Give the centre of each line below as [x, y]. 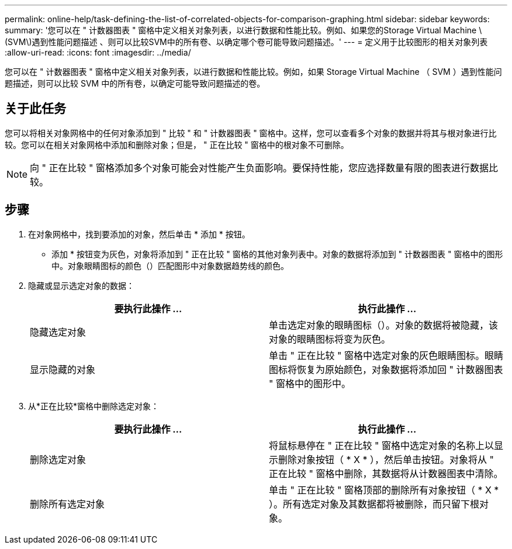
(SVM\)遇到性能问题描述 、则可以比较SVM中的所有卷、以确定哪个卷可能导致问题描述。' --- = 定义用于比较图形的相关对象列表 [246, 42]
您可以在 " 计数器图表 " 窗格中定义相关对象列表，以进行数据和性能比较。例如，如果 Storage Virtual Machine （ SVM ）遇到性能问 [253, 72]
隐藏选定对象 [58, 332]
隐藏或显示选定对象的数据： [81, 285]
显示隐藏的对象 [63, 369]
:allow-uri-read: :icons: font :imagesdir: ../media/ [98, 52]
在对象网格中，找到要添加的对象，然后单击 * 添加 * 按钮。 [139, 234]
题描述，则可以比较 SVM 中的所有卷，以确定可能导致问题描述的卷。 [135, 83]
